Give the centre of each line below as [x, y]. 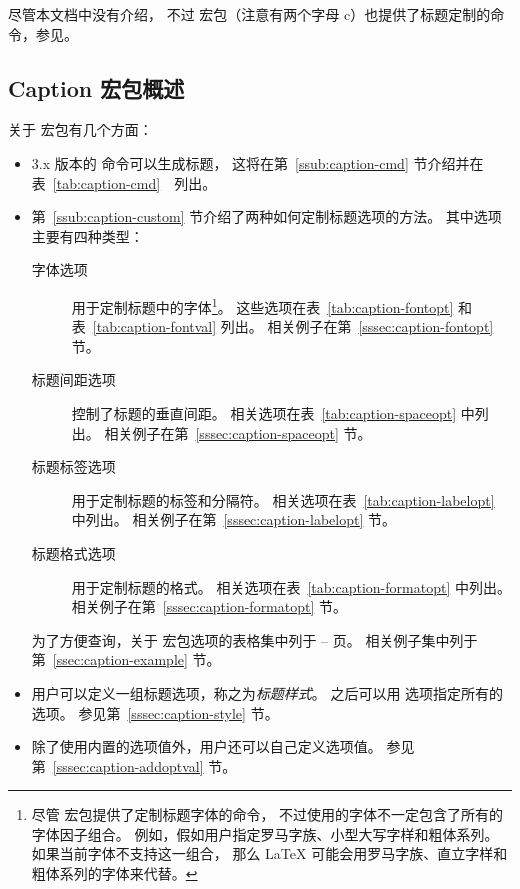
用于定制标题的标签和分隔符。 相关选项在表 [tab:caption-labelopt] [283, 499]
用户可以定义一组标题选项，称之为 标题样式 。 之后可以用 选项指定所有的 [267, 692]
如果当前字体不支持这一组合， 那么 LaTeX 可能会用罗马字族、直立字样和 [269, 853]
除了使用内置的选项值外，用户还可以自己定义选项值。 [206, 746]
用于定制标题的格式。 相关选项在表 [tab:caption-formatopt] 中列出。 [291, 586]
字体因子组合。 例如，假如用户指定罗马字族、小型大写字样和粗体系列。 [265, 833]
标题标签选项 [73, 466]
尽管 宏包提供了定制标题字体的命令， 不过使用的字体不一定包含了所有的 [267, 814]
